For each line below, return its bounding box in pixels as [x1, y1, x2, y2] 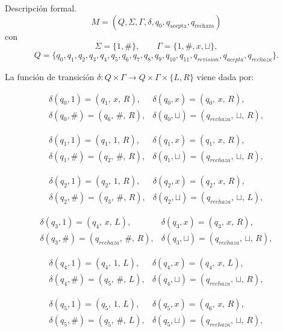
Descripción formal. [5, 2, 76, 14]
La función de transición [5, 70, 95, 83]
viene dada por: [196, 70, 254, 83]
